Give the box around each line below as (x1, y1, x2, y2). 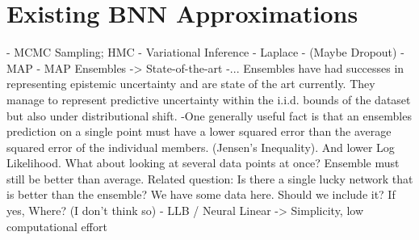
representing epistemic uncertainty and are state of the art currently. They (6, 75, 375, 92)
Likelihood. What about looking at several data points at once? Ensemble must (6, 154, 400, 171)
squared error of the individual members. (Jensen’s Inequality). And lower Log (6, 138, 395, 155)
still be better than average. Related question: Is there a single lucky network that (6, 170, 413, 187)
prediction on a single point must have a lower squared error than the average (6, 123, 392, 140)
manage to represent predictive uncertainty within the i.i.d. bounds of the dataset (6, 91, 411, 107)
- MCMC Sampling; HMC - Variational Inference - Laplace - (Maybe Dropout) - (6, 44, 404, 61)
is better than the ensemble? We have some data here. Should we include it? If (6, 186, 396, 203)
